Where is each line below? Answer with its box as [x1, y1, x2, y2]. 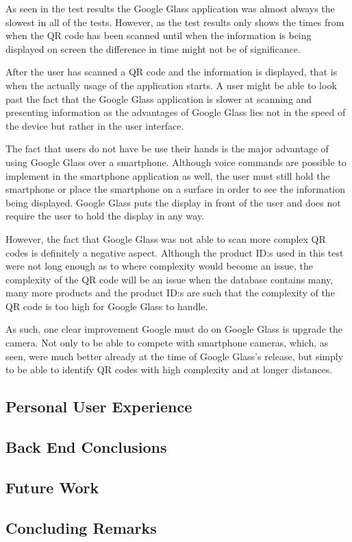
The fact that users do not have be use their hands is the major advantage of [5, 141, 329, 156]
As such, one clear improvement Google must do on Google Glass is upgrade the [5, 322, 342, 336]
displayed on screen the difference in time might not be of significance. [5, 41, 301, 56]
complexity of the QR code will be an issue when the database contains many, [5, 272, 334, 286]
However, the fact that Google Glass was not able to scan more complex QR [5, 231, 326, 246]
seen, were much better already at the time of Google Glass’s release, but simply [5, 349, 344, 363]
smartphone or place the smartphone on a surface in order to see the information [5, 182, 346, 196]
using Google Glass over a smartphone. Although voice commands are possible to [5, 154, 347, 169]
